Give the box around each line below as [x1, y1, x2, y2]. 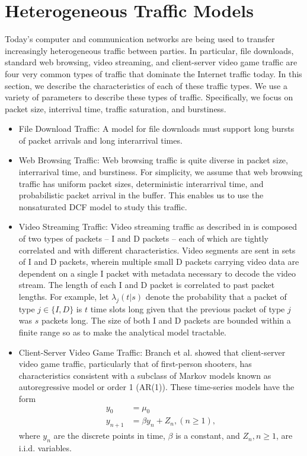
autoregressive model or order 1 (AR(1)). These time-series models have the [18, 381, 295, 393]
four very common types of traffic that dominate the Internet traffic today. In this [5, 67, 302, 80]
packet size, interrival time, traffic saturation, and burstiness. [5, 102, 226, 115]
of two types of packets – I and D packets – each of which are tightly [18, 232, 268, 245]
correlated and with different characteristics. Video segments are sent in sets [18, 243, 296, 256]
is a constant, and [175, 429, 240, 442]
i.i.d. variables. [18, 442, 72, 454]
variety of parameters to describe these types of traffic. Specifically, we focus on [5, 91, 293, 103]
